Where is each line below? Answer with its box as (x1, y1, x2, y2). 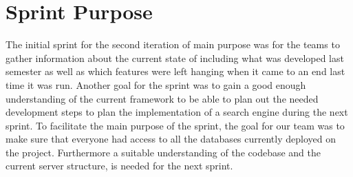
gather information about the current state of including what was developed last (6, 50, 344, 65)
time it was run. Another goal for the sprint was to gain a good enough (6, 77, 306, 92)
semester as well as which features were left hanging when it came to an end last (6, 64, 345, 79)
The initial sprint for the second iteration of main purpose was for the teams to (6, 37, 340, 52)
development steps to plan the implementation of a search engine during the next (6, 105, 348, 119)
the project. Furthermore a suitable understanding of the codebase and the (6, 145, 321, 159)
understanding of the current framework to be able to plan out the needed (6, 91, 319, 105)
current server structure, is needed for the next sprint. (6, 158, 233, 173)
